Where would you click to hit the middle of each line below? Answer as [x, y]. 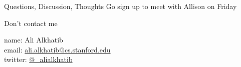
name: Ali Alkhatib [34, 40]
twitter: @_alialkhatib [38, 59]
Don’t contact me [31, 23]
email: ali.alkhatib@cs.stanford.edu [57, 49]
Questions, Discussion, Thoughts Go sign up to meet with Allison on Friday [120, 6]
